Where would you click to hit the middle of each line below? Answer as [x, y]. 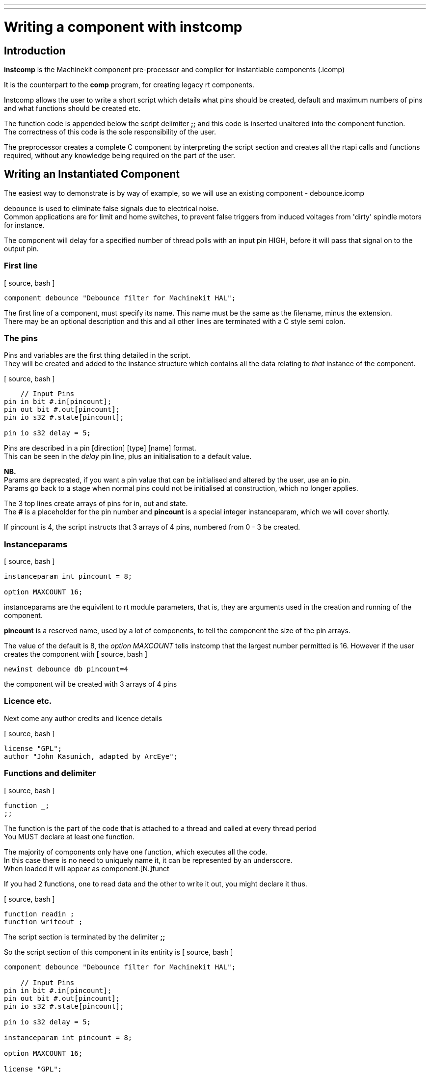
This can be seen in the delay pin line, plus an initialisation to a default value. [128, 456]
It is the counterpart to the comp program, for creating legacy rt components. [129, 84]
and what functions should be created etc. [72, 108]
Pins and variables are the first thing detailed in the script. [97, 355]
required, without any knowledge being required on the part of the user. [120, 155]
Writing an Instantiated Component [92, 174]
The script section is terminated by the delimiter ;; [85, 937]
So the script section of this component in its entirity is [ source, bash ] [119, 952]
